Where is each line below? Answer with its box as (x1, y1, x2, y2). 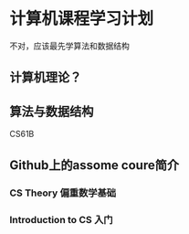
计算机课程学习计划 (9, 8, 154, 29)
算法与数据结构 (9, 103, 94, 119)
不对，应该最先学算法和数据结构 (9, 40, 130, 51)
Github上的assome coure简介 (9, 157, 180, 173)
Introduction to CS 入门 (9, 214, 113, 227)
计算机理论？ (9, 69, 82, 85)
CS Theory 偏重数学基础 (9, 186, 117, 199)
